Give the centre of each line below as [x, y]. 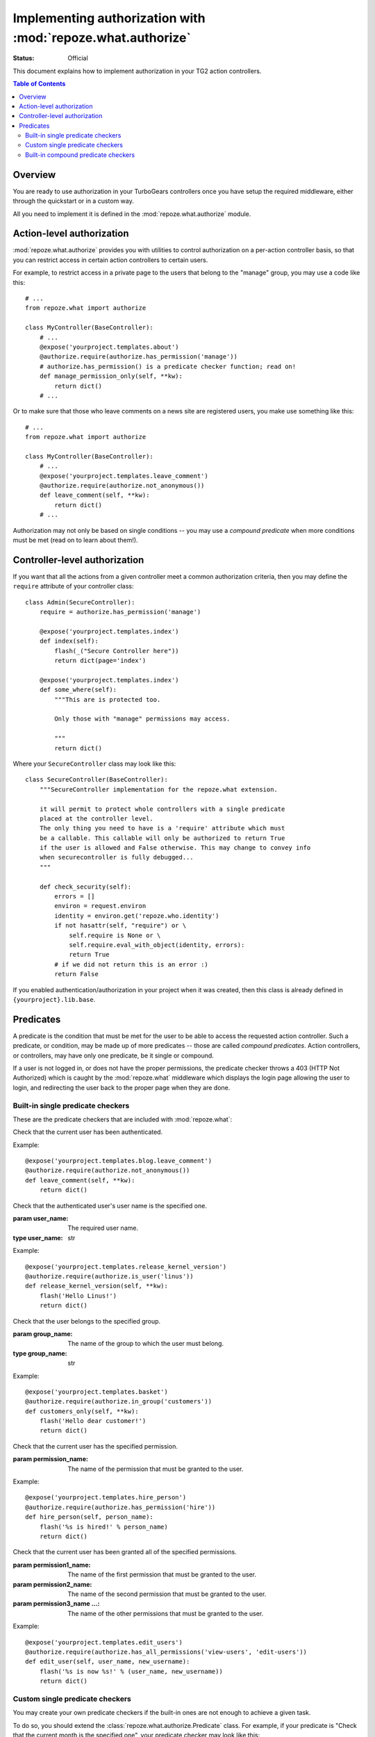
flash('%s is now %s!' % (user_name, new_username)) [131, 1671]
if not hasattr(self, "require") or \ [120, 925]
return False [76, 974]
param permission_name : [50, 1459]
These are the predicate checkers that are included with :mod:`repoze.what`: [123, 1119]
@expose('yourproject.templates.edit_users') [104, 1642]
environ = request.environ [100, 906]
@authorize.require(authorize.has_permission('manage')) [138, 357]
